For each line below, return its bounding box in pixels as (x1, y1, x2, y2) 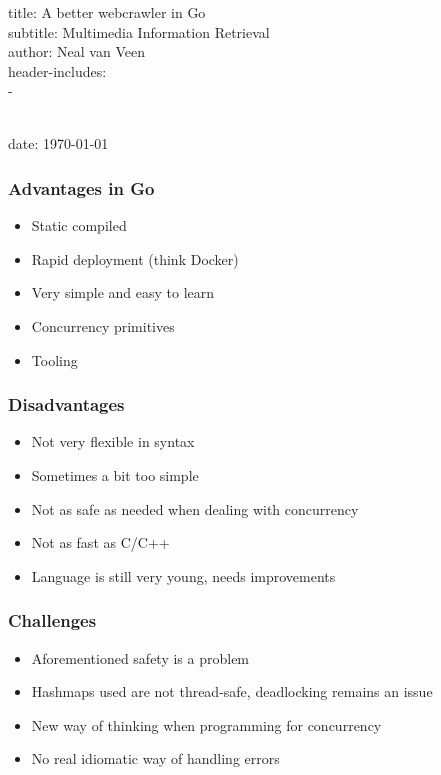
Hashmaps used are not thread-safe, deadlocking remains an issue (31, 681, 433, 702)
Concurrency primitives (31, 316, 175, 337)
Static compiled (31, 215, 127, 236)
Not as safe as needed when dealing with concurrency (31, 498, 359, 519)
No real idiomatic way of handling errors (31, 748, 280, 769)
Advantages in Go (8, 176, 155, 200)
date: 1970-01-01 (8, 133, 109, 154)
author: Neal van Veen (8, 41, 145, 62)
